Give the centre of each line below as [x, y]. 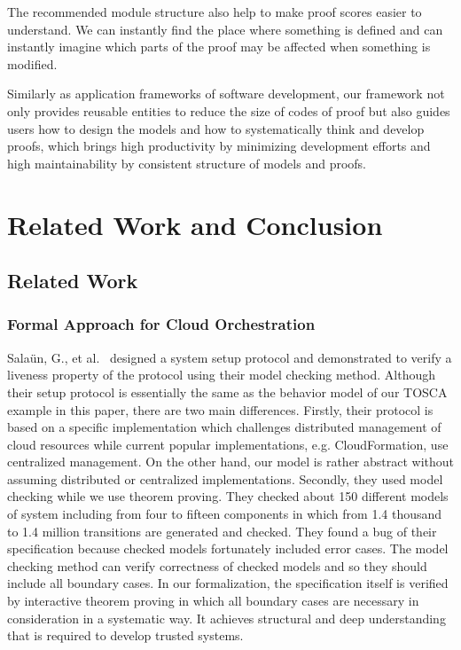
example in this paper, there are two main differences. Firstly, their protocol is [220, 409]
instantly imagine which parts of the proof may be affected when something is [219, 47]
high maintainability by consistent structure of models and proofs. [187, 163]
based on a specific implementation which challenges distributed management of [224, 427]
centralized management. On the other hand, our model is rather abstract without [231, 462]
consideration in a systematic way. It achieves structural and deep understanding [227, 618]
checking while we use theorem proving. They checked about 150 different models [228, 496]
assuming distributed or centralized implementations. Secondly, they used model [225, 478]
